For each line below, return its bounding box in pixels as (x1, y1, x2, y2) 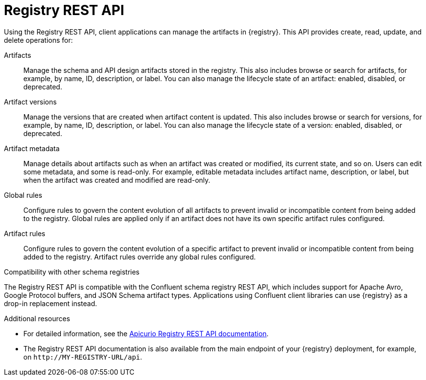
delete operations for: (4, 35, 73, 44)
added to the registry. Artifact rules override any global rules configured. (23, 252, 256, 261)
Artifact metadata (4, 144, 60, 153)
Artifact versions (4, 97, 57, 106)
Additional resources (4, 314, 70, 323)
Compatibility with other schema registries (4, 267, 140, 276)
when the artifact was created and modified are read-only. (23, 175, 210, 184)
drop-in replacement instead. (4, 299, 97, 308)
